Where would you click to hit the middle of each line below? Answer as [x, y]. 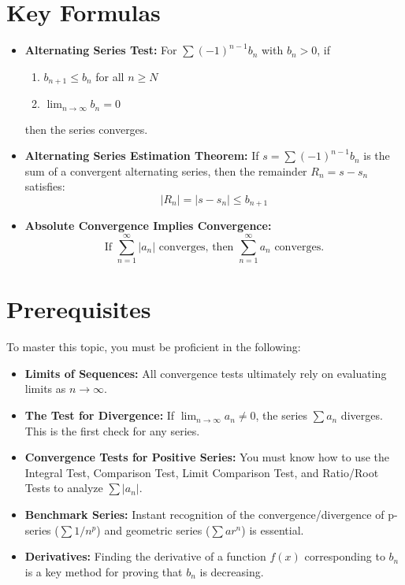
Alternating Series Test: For [101, 50]
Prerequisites [79, 309]
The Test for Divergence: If [100, 415]
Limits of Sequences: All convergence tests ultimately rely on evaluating [206, 373]
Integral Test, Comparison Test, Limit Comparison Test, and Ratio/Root [202, 472]
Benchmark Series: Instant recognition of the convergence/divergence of [204, 515]
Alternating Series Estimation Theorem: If [142, 156]
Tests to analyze [64, 488]
